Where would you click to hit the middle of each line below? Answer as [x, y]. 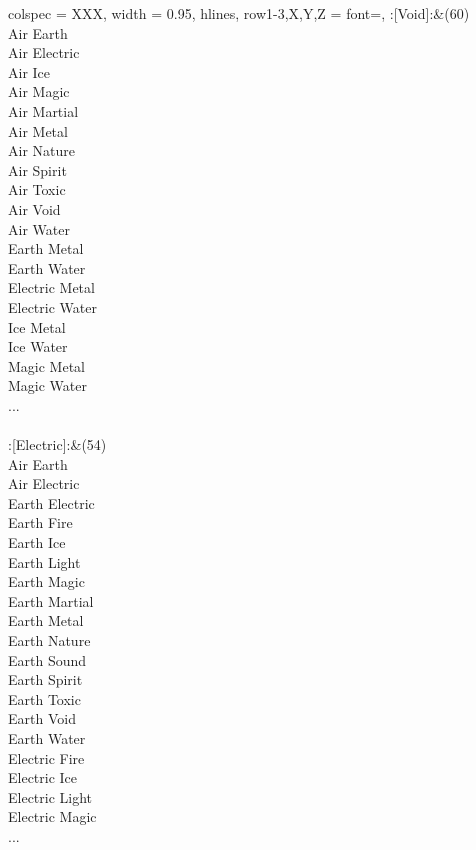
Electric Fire [46, 757]
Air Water [39, 228]
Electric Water [52, 306]
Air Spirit [37, 169]
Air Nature [41, 150]
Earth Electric [51, 502]
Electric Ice [43, 777]
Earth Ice [37, 542]
